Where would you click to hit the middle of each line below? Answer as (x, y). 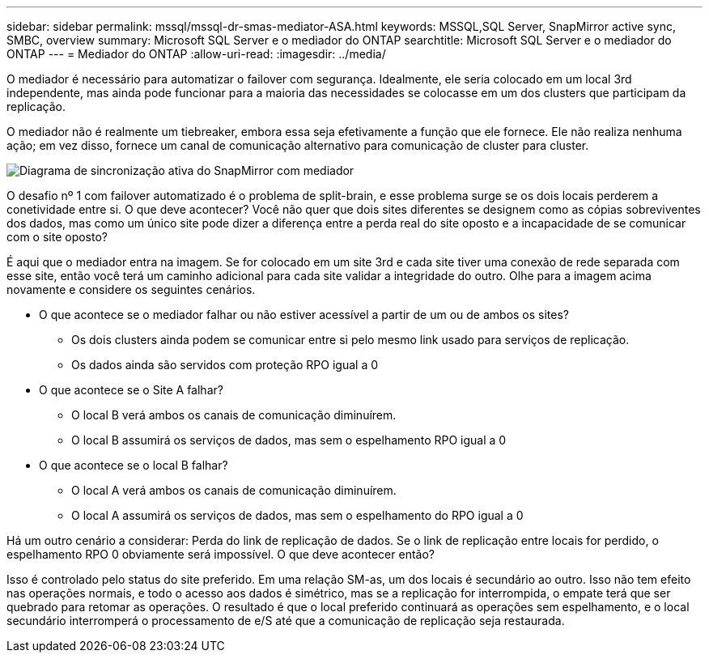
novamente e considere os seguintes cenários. (131, 289)
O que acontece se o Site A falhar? (131, 390)
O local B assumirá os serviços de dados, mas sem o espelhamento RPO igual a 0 (289, 440)
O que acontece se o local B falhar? (134, 465)
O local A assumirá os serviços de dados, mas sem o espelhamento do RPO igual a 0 (297, 515)
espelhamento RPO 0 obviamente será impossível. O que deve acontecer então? (221, 554)
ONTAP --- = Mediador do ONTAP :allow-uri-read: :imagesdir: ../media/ (196, 54)
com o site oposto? (57, 237)
